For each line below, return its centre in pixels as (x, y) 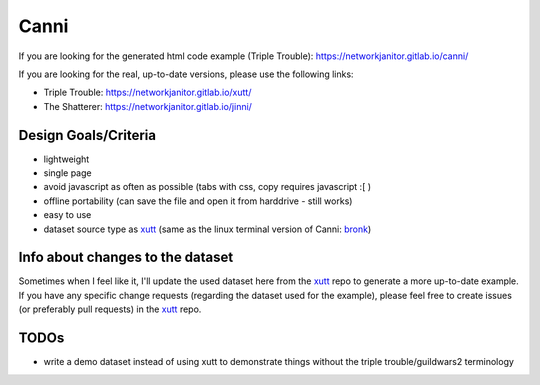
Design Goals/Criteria (87, 135)
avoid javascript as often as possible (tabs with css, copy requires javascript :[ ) (207, 187)
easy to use (67, 215)
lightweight (66, 159)
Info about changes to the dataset (126, 257)
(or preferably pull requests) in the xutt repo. (110, 309)
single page (67, 173)
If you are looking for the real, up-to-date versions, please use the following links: (186, 74)
